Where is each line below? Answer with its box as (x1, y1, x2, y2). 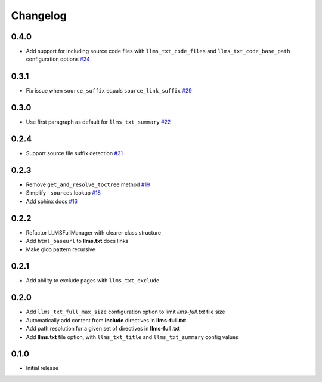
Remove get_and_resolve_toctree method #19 (26, 181, 150, 188)
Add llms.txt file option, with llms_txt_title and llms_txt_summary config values (26, 333, 239, 340)
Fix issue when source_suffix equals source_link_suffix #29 (26, 87, 192, 94)
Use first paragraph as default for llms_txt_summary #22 (26, 118, 171, 125)
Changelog (11, 9, 67, 22)
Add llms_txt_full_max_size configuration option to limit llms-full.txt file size (26, 308, 225, 316)
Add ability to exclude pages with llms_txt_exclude (26, 277, 160, 284)
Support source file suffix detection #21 (26, 150, 123, 157)
